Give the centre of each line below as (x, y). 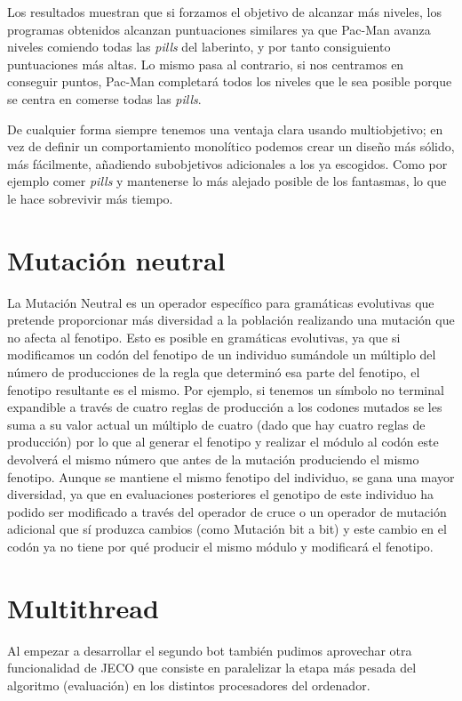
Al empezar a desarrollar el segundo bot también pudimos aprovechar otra (210, 650)
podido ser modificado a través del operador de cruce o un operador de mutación (227, 511)
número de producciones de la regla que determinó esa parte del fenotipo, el (214, 372)
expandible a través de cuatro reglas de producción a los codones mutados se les (225, 407)
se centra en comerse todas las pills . (104, 98)
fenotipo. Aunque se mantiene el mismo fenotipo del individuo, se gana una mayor (231, 476)
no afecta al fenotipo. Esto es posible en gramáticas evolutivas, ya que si (204, 337)
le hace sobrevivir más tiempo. (90, 198)
